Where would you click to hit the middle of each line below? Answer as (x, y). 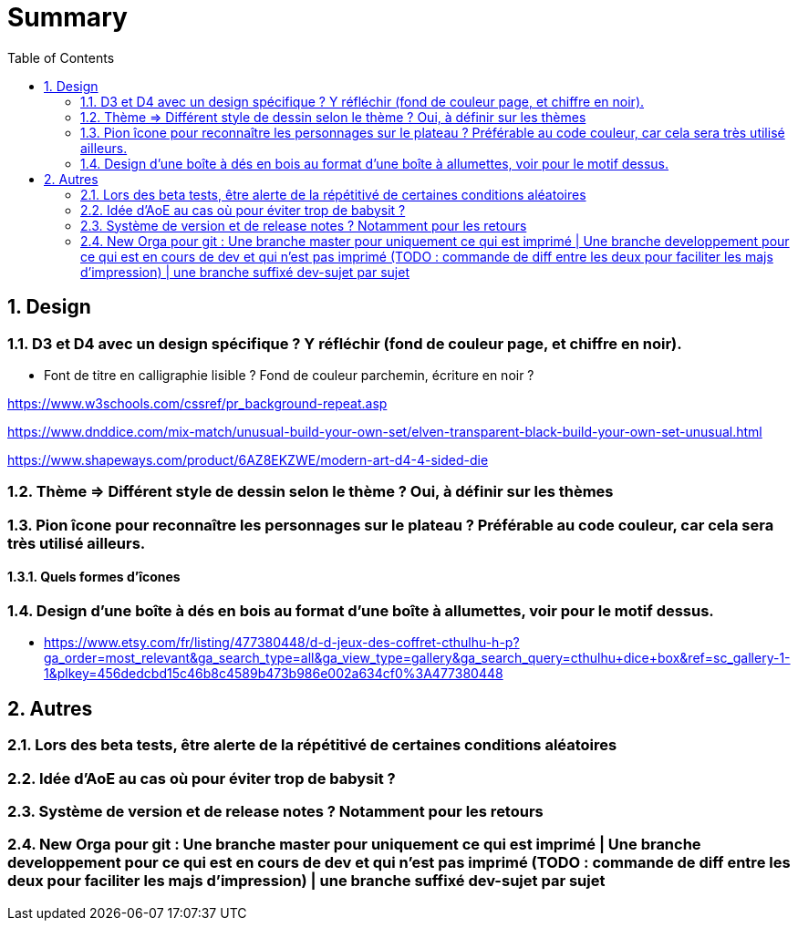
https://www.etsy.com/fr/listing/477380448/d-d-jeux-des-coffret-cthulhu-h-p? (282, 643)
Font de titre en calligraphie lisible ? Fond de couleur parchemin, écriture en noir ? (289, 375)
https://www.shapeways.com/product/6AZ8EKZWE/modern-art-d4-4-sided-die (248, 459)
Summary (67, 17)
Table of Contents (61, 57)
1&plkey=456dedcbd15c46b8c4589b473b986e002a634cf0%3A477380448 (274, 674)
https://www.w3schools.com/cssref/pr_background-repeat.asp (197, 403)
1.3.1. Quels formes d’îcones (94, 577)
